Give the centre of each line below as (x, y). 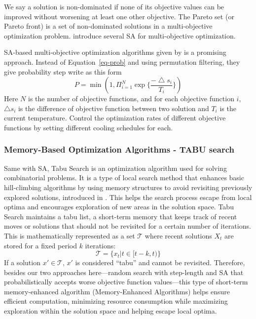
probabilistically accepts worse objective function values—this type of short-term (126, 282)
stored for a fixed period (40, 245)
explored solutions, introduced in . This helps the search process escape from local (128, 197)
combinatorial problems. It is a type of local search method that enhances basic (124, 178)
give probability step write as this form (63, 71)
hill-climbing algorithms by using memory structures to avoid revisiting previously (128, 187)
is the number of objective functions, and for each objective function (131, 99)
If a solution (22, 262)
